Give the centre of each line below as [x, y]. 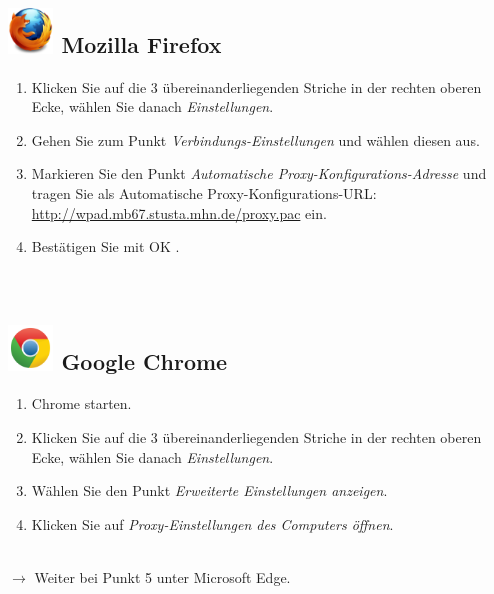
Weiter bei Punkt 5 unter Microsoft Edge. [162, 577]
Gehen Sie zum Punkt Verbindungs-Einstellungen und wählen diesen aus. [255, 139]
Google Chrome [144, 361]
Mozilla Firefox [141, 44]
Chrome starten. [81, 403]
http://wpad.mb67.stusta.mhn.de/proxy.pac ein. [179, 212]
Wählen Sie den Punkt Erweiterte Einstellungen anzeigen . [209, 490]
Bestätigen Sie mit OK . [105, 246]
